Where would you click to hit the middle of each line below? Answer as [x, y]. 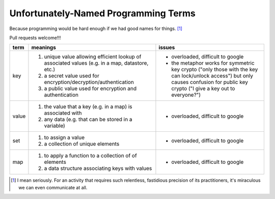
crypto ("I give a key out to [203, 89]
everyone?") [186, 95]
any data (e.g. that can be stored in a [88, 120]
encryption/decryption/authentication [89, 82]
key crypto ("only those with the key [215, 70]
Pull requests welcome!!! [35, 38]
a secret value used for [72, 76]
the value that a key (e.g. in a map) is [88, 107]
